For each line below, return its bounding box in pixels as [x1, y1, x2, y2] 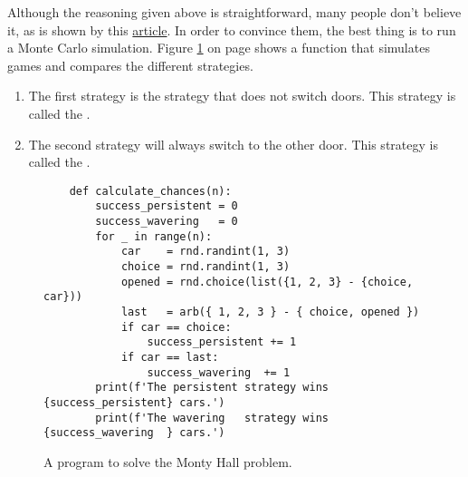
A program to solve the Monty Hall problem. [43, 452, 292, 471]
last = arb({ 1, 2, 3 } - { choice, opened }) [120, 306, 420, 318]
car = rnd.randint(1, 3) [120, 245, 291, 258]
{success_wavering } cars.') [43, 426, 225, 440]
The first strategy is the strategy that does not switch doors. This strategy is [28, 86, 456, 105]
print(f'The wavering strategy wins [95, 411, 329, 424]
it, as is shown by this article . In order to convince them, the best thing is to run [7, 20, 456, 39]
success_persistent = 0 [95, 200, 238, 213]
